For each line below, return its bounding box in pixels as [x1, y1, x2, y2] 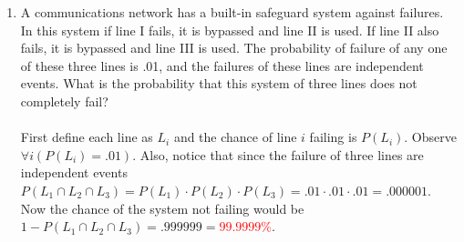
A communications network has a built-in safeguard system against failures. [20, 3, 444, 21]
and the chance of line [173, 127, 297, 146]
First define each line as [20, 127, 153, 146]
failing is [309, 127, 357, 146]
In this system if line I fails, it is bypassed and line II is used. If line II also [20, 20, 439, 39]
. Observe [404, 127, 457, 146]
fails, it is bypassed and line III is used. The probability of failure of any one [20, 38, 448, 57]
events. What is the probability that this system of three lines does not [20, 74, 418, 93]
